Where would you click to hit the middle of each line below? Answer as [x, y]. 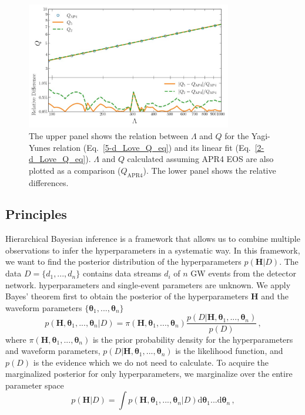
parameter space [35, 385]
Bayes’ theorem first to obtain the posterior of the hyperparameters [127, 296]
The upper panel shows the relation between [109, 135]
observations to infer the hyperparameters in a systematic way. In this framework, [153, 250]
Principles [36, 214]
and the [275, 296]
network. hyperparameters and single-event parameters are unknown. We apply [148, 284]
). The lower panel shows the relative [210, 170]
